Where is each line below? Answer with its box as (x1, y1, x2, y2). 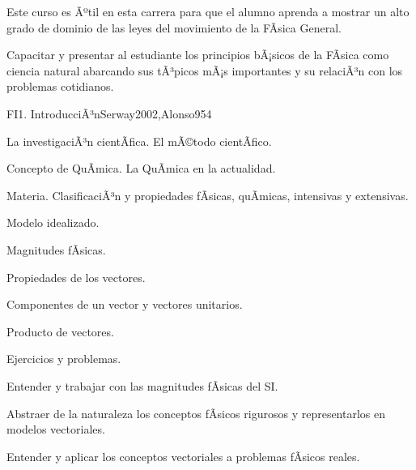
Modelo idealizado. (6, 214, 100, 231)
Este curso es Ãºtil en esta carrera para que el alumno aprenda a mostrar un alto (6, 3, 410, 19)
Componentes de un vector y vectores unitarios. (6, 296, 243, 313)
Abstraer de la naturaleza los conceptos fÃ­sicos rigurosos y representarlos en (6, 404, 386, 421)
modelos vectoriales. (6, 421, 105, 438)
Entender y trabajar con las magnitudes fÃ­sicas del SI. (6, 377, 278, 394)
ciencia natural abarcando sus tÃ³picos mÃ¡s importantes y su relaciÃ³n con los (6, 62, 403, 79)
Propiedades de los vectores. (6, 268, 146, 285)
